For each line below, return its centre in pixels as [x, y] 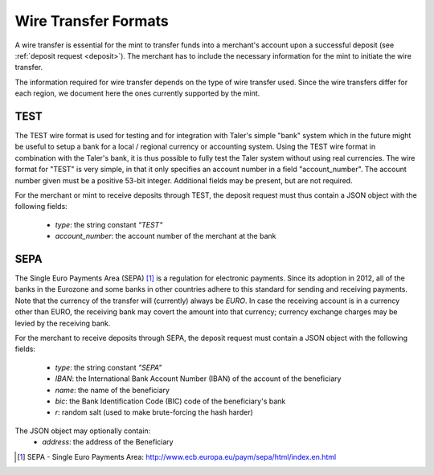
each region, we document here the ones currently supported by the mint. [137, 93]
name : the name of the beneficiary [113, 390]
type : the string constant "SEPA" [108, 367]
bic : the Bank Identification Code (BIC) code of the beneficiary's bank [170, 401]
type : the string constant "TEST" [109, 224]
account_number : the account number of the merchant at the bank [166, 236]
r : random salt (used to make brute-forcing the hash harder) [154, 412]
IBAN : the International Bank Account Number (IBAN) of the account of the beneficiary [198, 379]
